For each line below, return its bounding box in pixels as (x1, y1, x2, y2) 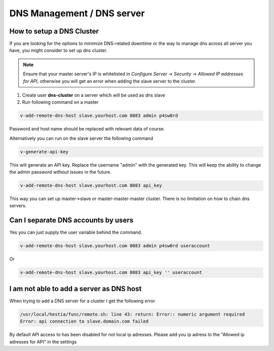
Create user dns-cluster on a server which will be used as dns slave (22, 92, 165, 99)
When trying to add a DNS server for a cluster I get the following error (9, 298, 155, 304)
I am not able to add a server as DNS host (9, 284, 142, 293)
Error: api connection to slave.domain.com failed (20, 318, 149, 325)
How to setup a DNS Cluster (9, 27, 99, 36)
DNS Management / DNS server (9, 8, 145, 19)
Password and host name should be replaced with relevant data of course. (9, 126, 165, 132)
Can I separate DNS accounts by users (9, 216, 134, 225)
